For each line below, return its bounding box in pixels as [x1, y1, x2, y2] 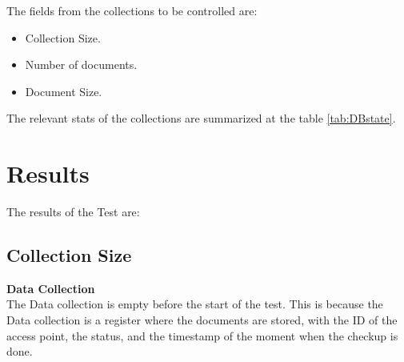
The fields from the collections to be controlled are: [6, 2, 258, 18]
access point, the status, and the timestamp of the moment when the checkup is [6, 327, 398, 344]
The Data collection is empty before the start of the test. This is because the [6, 296, 383, 312]
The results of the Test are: [6, 203, 140, 220]
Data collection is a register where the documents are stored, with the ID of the [6, 312, 398, 328]
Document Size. [25, 82, 102, 99]
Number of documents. [25, 56, 138, 73]
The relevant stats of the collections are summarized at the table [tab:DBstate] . [6, 110, 396, 127]
